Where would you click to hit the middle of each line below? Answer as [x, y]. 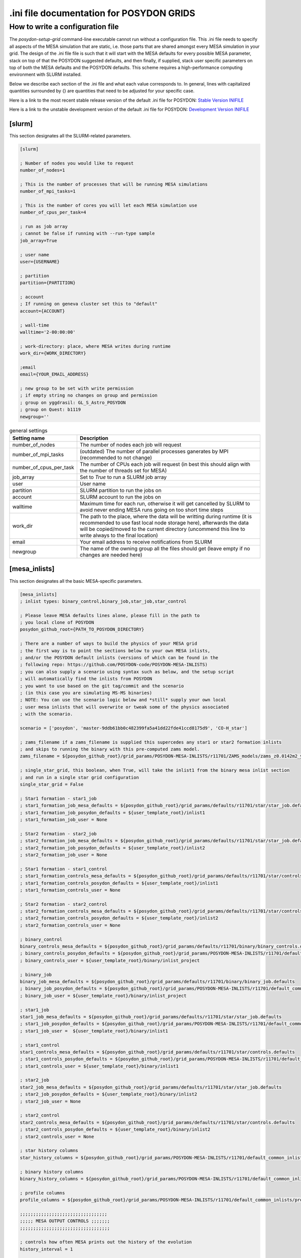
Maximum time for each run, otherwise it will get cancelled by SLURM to [165, 503]
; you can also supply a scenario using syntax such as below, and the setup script [127, 672]
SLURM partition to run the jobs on [120, 490]
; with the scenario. [46, 714]
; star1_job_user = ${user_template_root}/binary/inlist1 [94, 1031]
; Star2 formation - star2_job [58, 834]
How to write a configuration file [64, 27]
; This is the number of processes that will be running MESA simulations [114, 184]
